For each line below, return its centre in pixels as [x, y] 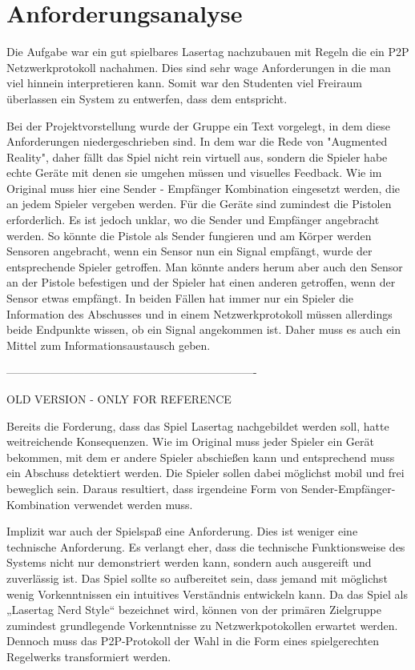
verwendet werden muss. [133, 504]
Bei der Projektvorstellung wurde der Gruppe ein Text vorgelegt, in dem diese [198, 125]
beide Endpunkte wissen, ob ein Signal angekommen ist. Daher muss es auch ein [204, 329]
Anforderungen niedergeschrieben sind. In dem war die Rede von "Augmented [197, 141]
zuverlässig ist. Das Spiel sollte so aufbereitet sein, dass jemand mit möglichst [197, 578]
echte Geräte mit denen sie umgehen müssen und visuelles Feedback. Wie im [194, 173]
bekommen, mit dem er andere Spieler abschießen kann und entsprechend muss [201, 457]
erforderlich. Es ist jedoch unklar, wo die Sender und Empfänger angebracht [193, 220]
